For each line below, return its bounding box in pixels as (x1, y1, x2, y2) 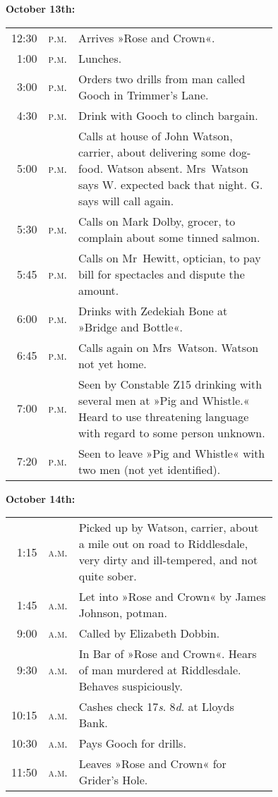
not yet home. (78, 355, 147, 372)
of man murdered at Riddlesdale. (78, 662, 241, 679)
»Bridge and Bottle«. (78, 318, 183, 335)
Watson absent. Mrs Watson (107, 159, 248, 176)
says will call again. (78, 192, 174, 209)
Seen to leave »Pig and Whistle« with (78, 444, 265, 461)
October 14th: (6, 491, 75, 506)
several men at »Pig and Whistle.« (78, 391, 250, 408)
